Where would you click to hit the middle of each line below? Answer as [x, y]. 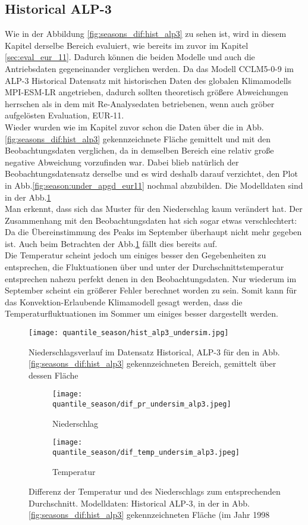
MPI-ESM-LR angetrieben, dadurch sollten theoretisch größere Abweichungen [147, 92]
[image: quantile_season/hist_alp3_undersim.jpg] [129, 333]
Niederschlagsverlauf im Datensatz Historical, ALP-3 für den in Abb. [154, 351]
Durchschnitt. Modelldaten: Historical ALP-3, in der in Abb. [139, 503]
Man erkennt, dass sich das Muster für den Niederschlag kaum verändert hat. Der [154, 209]
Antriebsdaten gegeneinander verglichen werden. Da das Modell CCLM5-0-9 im [150, 68]
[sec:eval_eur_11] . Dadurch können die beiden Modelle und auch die [130, 57]
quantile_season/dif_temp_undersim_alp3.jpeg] [146, 453]
